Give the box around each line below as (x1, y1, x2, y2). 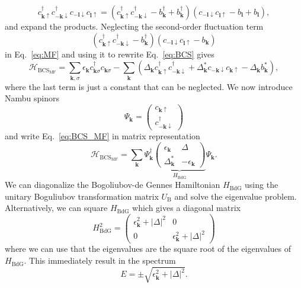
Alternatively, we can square (5, 201, 108, 214)
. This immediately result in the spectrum (24, 254, 176, 267)
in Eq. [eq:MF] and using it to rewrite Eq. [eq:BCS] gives (5, 47, 214, 60)
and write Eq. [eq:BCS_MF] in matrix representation (5, 130, 200, 142)
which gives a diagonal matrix (132, 201, 241, 214)
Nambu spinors (5, 92, 59, 104)
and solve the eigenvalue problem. (174, 190, 297, 202)
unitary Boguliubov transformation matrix (5, 190, 159, 202)
